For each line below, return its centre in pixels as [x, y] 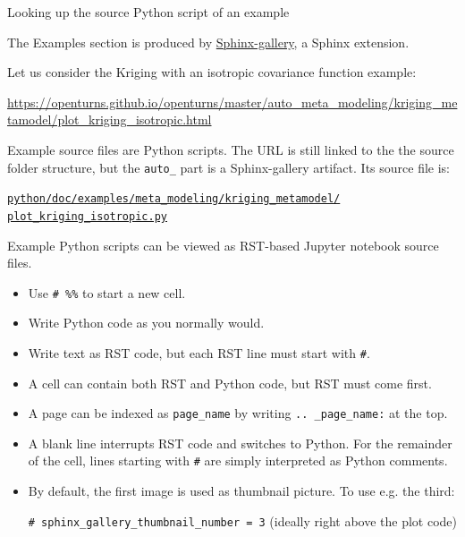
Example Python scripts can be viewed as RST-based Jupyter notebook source [223, 245]
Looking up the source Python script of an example [148, 12]
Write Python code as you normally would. [146, 323]
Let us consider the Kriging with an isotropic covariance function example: [212, 72]
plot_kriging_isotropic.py [87, 216]
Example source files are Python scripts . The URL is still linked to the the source [231, 149]
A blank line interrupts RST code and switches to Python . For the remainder [240, 443]
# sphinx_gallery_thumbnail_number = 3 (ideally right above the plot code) [242, 520]
